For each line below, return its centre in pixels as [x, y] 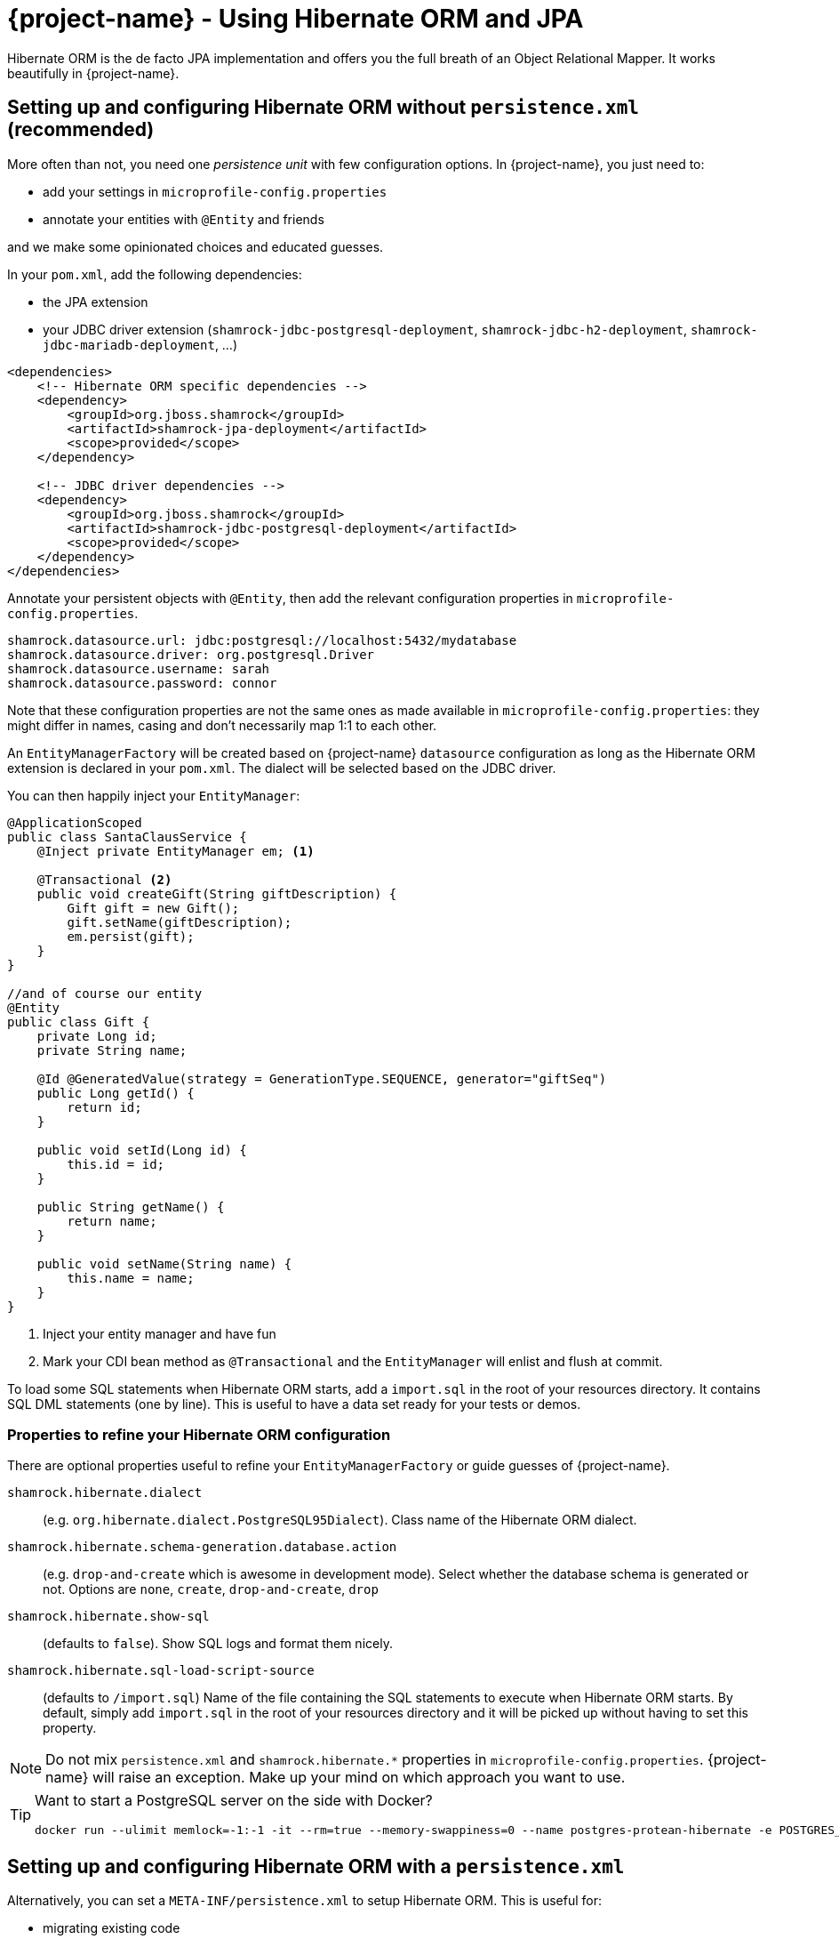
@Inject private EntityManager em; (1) [176, 851]
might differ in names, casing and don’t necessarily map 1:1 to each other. [222, 725]
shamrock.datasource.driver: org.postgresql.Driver [191, 654]
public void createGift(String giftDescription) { [217, 893]
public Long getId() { [116, 1093]
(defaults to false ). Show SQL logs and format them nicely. [218, 1644]
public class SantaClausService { [127, 837]
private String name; [112, 1050]
